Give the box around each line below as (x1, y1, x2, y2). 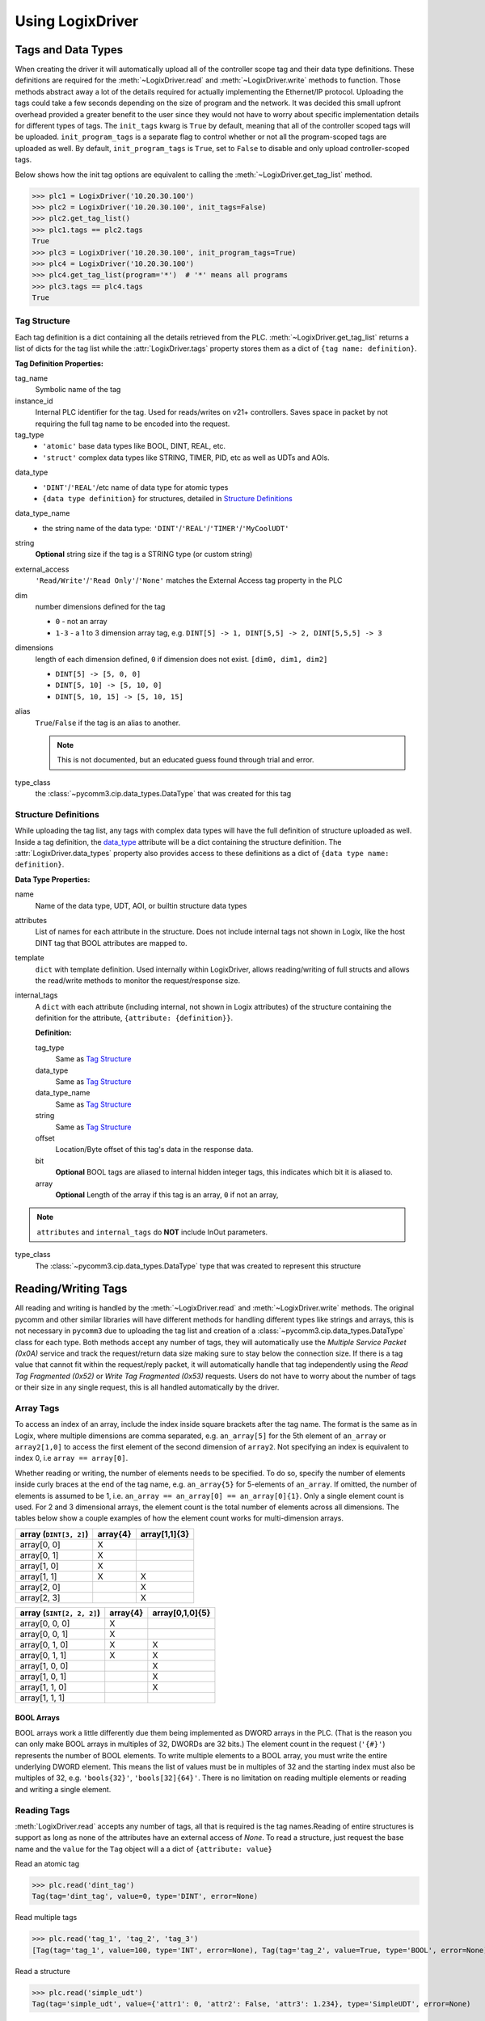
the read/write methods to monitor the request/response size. (35, 975, 241, 985)
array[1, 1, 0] (19, 1681, 67, 1693)
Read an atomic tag (15, 1859, 80, 1869)
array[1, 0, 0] (19, 1660, 69, 1671)
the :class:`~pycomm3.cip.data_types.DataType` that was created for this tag (35, 789, 292, 799)
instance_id (15, 396, 53, 406)
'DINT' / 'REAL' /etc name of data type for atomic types (42, 482, 229, 492)
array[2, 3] (19, 1592, 61, 1603)
